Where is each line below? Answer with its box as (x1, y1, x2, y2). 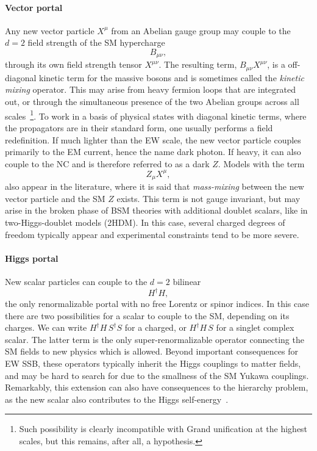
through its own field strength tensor (5, 58, 142, 71)
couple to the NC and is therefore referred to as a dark (5, 157, 210, 170)
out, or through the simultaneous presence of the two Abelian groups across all (5, 95, 299, 108)
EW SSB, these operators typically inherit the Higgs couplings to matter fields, (5, 357, 301, 370)
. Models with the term (218, 157, 305, 170)
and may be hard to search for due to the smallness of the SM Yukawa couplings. (5, 369, 309, 381)
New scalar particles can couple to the (5, 275, 148, 288)
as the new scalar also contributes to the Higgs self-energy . (5, 392, 229, 405)
